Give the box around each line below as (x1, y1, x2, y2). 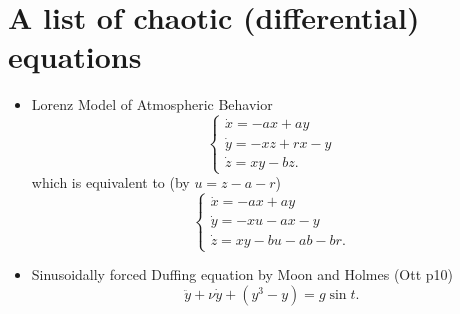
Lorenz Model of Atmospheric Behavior (31, 94, 273, 115)
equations (8, 36, 142, 77)
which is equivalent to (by (31, 172, 190, 193)
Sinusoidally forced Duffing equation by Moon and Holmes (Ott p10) (31, 264, 454, 284)
